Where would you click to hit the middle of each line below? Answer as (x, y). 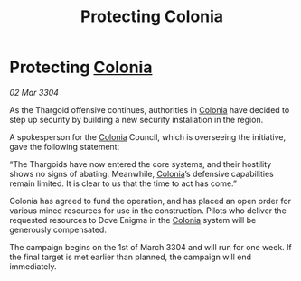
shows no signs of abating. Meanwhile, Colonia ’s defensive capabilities (141, 173)
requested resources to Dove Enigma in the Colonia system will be (133, 220)
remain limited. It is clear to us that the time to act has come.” (123, 183)
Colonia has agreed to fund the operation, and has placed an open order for (150, 201)
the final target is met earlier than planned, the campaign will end (130, 257)
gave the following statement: (65, 146)
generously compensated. (58, 229)
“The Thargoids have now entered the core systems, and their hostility (141, 164)
